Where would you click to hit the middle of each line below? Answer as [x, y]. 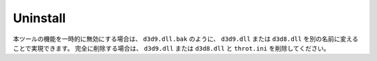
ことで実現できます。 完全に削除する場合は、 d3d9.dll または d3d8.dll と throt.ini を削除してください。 [171, 48]
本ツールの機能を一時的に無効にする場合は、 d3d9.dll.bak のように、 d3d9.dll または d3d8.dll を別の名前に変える [186, 39]
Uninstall [39, 18]
